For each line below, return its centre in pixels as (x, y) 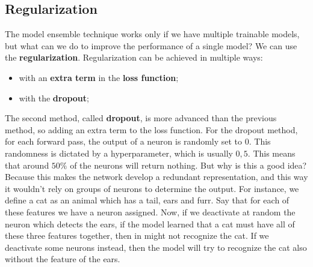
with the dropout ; (54, 97)
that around (27, 165)
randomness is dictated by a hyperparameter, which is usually (119, 153)
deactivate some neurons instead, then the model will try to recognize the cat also (156, 247)
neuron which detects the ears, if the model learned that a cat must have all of (150, 223)
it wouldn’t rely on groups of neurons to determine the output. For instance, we (152, 188)
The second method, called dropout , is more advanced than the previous (141, 118)
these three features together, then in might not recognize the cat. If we (137, 235)
